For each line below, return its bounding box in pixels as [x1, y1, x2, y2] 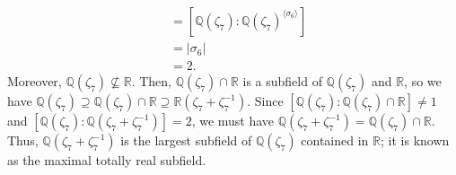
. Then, [131, 72, 172, 91]
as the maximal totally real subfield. [7, 151, 206, 170]
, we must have [191, 111, 275, 130]
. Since [247, 92, 284, 110]
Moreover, [7, 72, 62, 91]
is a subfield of [242, 72, 322, 91]
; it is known [381, 131, 450, 150]
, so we [404, 72, 442, 91]
